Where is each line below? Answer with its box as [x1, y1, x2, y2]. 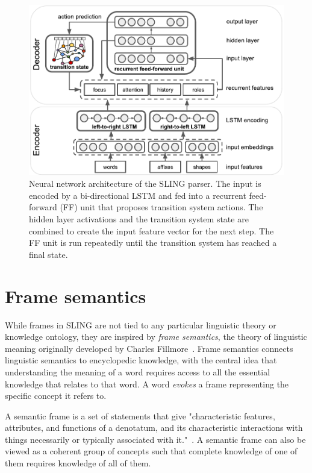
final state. [29, 248, 68, 260]
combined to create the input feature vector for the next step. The [29, 224, 274, 237]
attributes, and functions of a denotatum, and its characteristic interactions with [5, 421, 303, 434]
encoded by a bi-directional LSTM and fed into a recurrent [29, 189, 246, 201]
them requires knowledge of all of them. [5, 457, 151, 469]
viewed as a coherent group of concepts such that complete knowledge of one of [5, 445, 298, 457]
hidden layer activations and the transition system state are [29, 213, 249, 225]
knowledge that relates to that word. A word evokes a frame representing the [5, 377, 289, 390]
